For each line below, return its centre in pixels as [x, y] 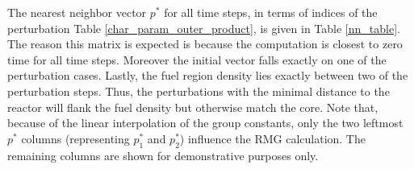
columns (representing [75, 138]
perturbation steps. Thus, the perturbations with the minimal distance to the [199, 91]
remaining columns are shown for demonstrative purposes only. [163, 155]
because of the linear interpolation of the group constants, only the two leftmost [205, 123]
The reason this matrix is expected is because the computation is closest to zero [205, 44]
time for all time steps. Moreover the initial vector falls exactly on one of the [197, 59]
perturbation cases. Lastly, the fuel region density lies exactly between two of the [208, 75]
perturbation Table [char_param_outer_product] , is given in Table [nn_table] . [204, 28]
